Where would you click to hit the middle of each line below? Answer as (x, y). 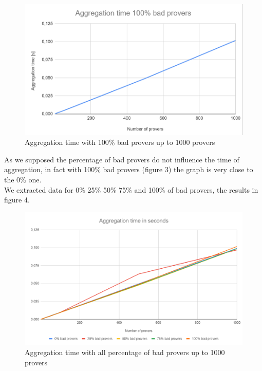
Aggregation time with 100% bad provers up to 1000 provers (120, 142)
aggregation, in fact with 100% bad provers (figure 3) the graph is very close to (129, 169)
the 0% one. (23, 180)
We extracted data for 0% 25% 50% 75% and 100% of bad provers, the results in (131, 189)
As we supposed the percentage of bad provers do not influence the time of (122, 159)
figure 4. (17, 200)
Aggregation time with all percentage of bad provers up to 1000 (125, 352)
